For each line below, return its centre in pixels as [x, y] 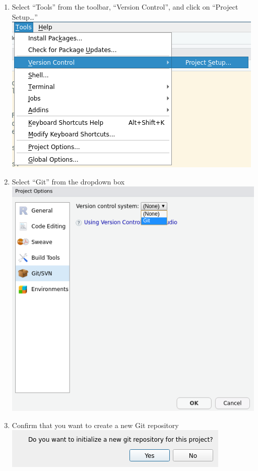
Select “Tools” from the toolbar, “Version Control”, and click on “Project [125, 7]
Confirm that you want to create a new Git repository [95, 425]
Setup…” [25, 16]
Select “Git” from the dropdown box [68, 181]
